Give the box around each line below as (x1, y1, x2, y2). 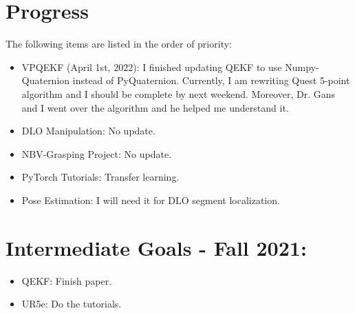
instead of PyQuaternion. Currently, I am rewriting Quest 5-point (72, 73, 350, 88)
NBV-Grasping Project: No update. (21, 146, 172, 161)
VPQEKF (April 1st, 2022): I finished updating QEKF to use (21, 59, 282, 74)
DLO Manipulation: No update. (21, 123, 155, 138)
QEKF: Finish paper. (21, 273, 112, 287)
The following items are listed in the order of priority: (6, 37, 232, 51)
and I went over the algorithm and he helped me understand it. (21, 100, 289, 114)
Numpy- (285, 59, 319, 74)
